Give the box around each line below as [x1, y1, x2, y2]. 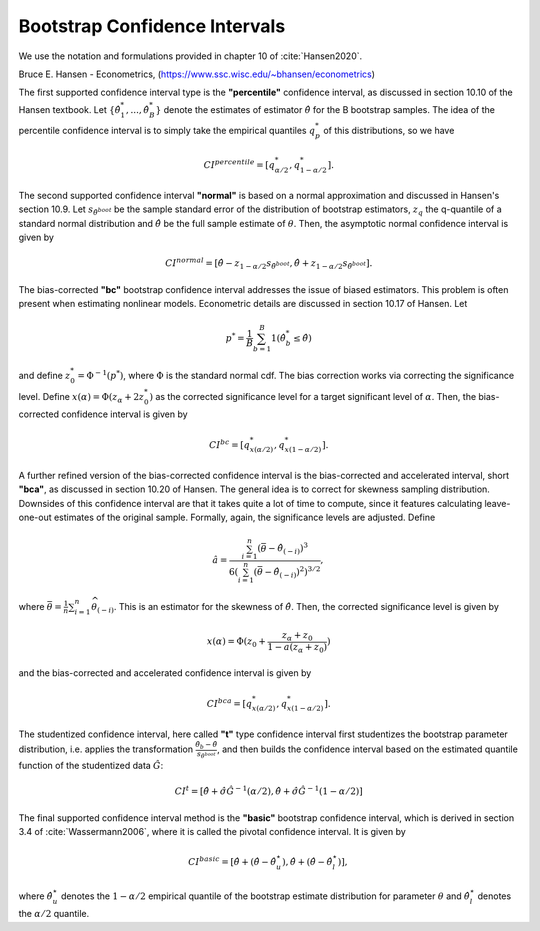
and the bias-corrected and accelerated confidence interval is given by [18, 667, 312, 679]
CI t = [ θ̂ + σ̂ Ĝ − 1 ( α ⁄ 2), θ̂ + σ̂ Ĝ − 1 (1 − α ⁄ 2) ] [174, 784, 364, 797]
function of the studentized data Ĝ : [18, 760, 164, 772]
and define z [18, 370, 71, 382]
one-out [18, 511, 52, 524]
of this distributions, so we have [323, 125, 455, 137]
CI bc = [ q [208, 437, 250, 450]
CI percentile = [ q [203, 157, 275, 170]
